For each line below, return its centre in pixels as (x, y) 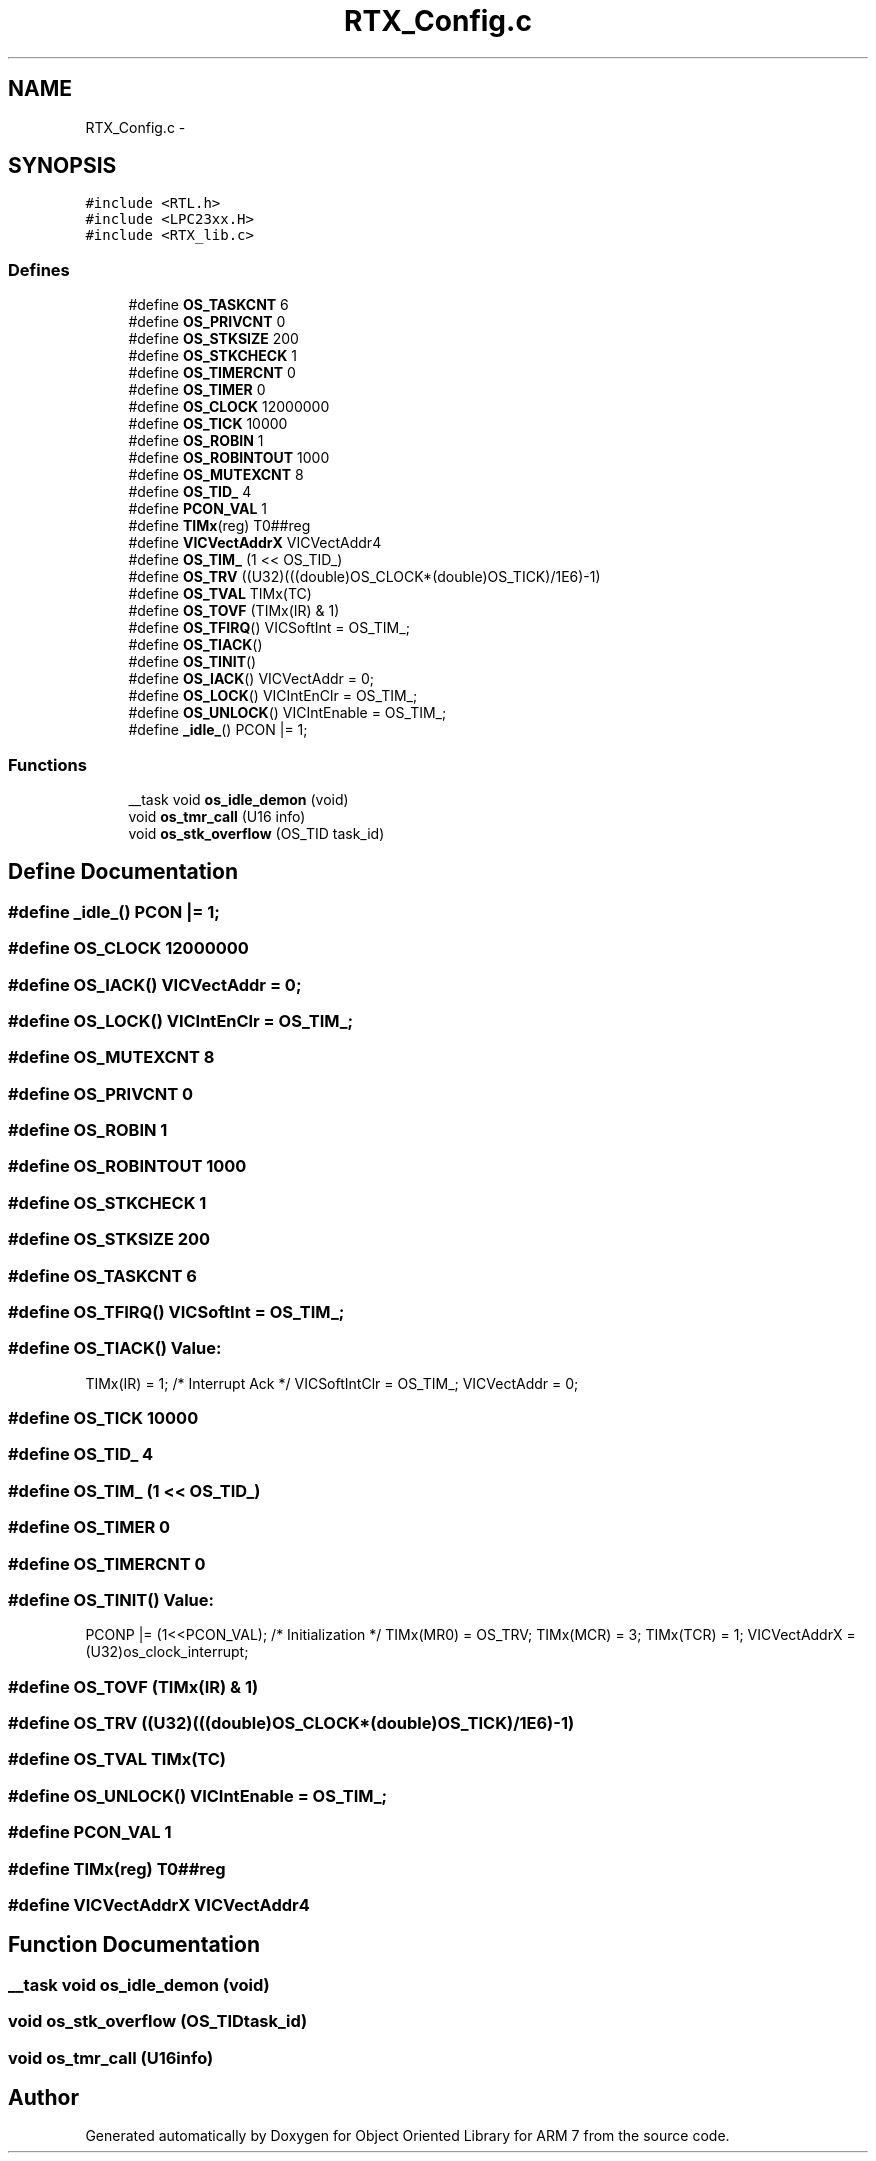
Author (43, 2097)
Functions (47, 764)
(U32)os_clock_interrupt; (167, 1652)
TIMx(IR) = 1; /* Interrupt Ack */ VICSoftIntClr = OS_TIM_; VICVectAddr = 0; (332, 1383)
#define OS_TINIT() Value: (111, 1599)
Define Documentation (123, 872)
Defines (39, 269)
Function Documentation (134, 1945)
